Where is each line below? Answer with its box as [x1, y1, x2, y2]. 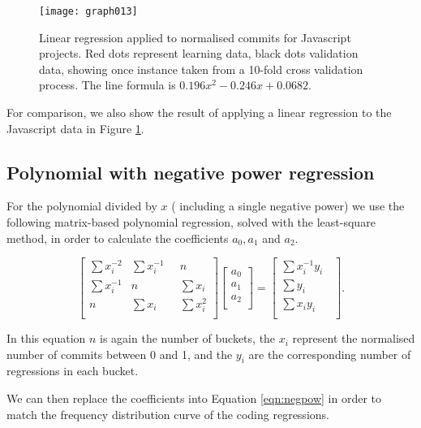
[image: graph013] [39, 6, 138, 17]
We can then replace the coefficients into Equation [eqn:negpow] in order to [6, 390, 382, 407]
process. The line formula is [39, 76, 176, 93]
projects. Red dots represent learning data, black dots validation [39, 45, 359, 62]
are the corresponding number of [248, 345, 411, 362]
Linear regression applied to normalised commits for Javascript [39, 28, 351, 45]
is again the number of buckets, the [100, 330, 276, 347]
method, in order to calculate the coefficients [6, 229, 229, 246]
